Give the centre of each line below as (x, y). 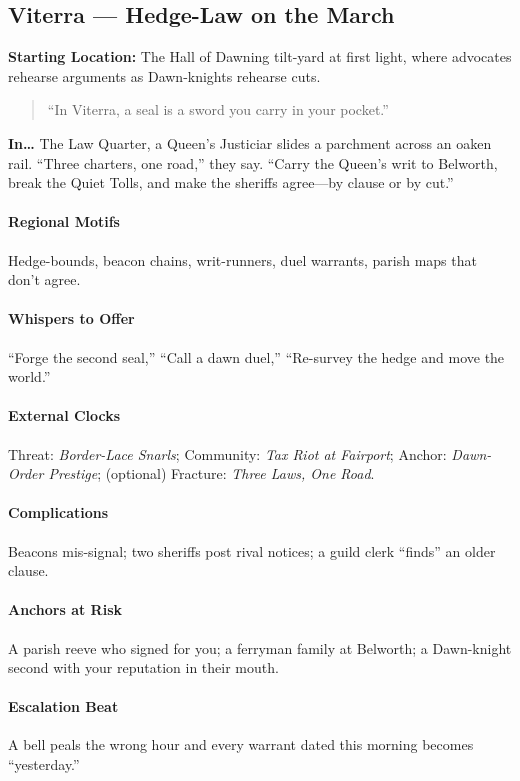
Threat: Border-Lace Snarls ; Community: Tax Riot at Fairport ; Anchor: (227, 453)
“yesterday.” (44, 764)
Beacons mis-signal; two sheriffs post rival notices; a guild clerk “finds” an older (252, 550)
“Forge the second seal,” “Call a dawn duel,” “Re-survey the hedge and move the (256, 356)
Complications (58, 512)
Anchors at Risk (65, 609)
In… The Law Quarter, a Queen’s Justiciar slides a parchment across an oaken (250, 142)
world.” (29, 376)
